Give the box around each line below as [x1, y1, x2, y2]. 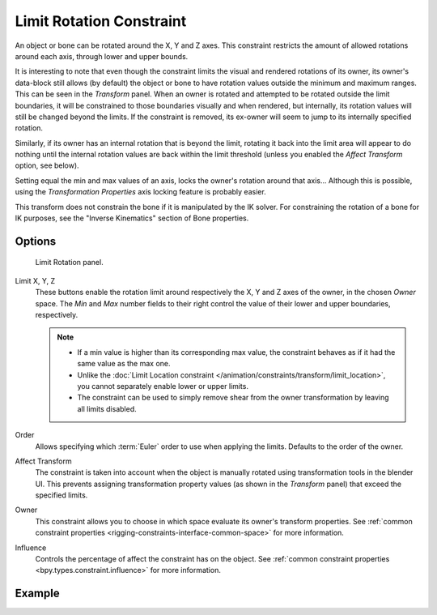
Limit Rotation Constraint [15, 12, 187, 30]
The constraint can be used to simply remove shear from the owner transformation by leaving [77, 393, 389, 403]
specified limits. [35, 490, 88, 500]
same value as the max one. [77, 359, 171, 369]
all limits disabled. [77, 404, 137, 413]
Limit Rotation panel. [35, 258, 104, 267]
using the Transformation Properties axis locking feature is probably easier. [15, 187, 266, 197]
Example [15, 587, 60, 600]
